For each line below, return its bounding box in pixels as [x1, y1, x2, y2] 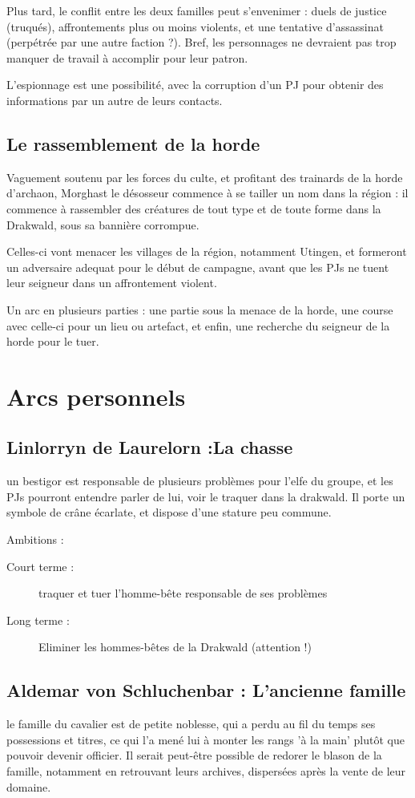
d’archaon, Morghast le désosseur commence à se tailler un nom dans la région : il [6, 184, 409, 201]
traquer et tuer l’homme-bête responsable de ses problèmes [38, 585, 328, 602]
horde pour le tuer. [6, 333, 99, 350]
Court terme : [6, 557, 75, 574]
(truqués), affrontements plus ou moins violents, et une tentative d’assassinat [6, 18, 384, 34]
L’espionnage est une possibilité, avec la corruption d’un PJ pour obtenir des [6, 76, 384, 93]
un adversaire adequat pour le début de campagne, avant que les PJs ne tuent [6, 258, 389, 275]
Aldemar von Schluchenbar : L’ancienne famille [6, 678, 406, 703]
